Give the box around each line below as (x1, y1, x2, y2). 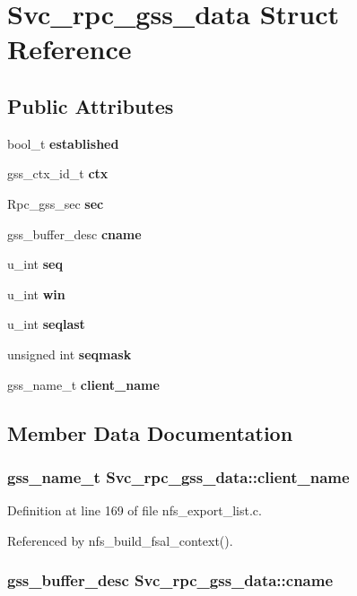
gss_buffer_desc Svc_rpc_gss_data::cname (7, 569, 334, 592)
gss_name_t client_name (7, 375, 160, 393)
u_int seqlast (7, 315, 85, 333)
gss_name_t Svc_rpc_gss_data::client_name (7, 465, 350, 488)
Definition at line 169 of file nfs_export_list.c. (7, 501, 262, 520)
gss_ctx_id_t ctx (7, 164, 109, 183)
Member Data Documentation (7, 419, 293, 446)
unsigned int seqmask (7, 344, 132, 363)
